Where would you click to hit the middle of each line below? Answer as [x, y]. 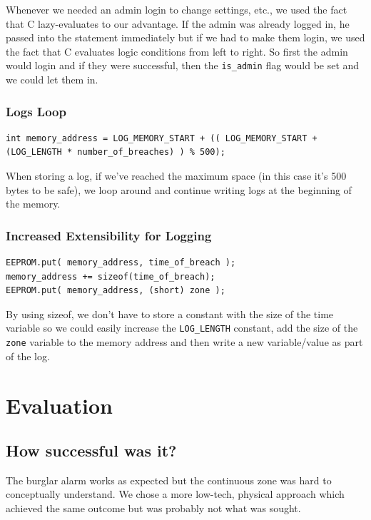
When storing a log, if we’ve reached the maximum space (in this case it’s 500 [176, 176]
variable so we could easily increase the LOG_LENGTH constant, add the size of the [182, 328]
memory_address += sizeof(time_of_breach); [111, 276]
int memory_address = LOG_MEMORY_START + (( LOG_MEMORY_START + [162, 138]
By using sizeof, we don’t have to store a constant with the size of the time [170, 313]
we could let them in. [52, 80]
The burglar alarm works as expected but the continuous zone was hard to [169, 480]
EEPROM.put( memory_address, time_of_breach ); [121, 263]
